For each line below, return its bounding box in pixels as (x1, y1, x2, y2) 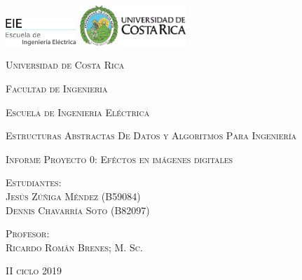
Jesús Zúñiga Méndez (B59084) (6, 189, 141, 203)
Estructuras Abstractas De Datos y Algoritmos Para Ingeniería (6, 128, 297, 143)
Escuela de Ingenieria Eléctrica (6, 104, 150, 119)
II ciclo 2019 (6, 263, 62, 278)
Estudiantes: (6, 175, 62, 190)
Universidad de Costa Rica (6, 57, 125, 72)
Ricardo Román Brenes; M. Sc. (6, 239, 143, 254)
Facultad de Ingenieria (6, 81, 108, 96)
